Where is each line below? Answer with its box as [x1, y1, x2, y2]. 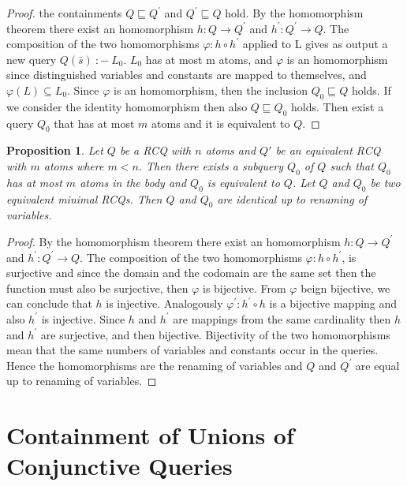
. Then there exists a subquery [138, 157, 284, 174]
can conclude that [6, 295, 92, 312]
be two [370, 174, 401, 190]
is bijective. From [202, 279, 286, 296]
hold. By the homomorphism [225, 5, 364, 21]
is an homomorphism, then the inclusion [113, 81, 308, 98]
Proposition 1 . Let [6, 142, 103, 159]
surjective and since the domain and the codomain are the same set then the [6, 264, 376, 281]
